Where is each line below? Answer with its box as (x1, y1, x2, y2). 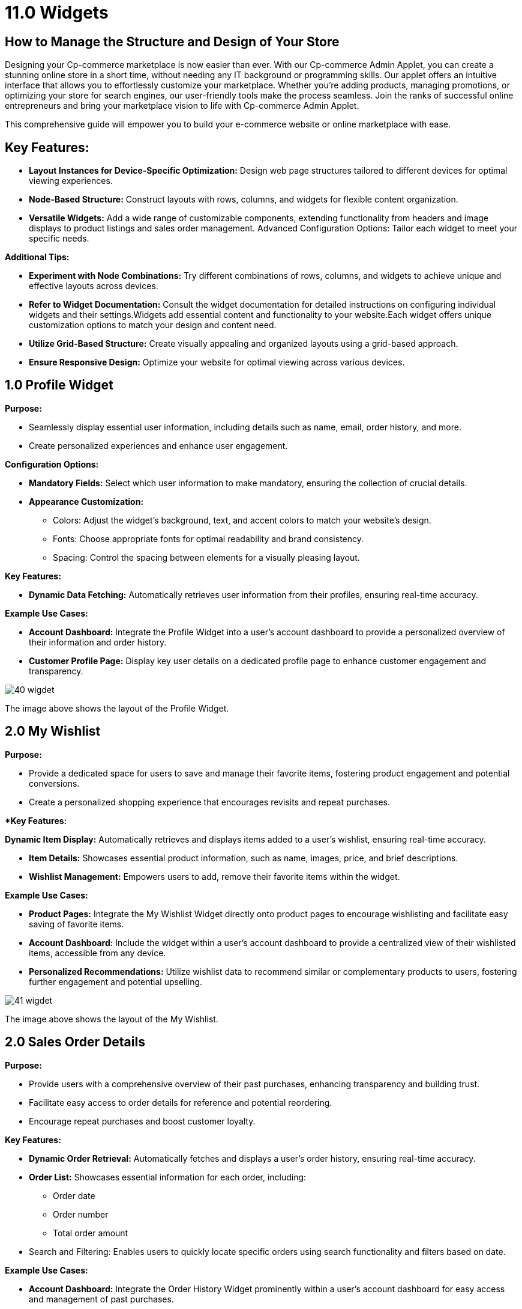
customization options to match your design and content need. (29, 320, 277, 331)
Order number (53, 1209, 109, 1219)
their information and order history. (29, 636, 167, 647)
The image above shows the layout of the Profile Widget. (5, 703, 229, 713)
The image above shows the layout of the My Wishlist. (5, 1013, 218, 1024)
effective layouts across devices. (29, 281, 158, 291)
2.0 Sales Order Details (5, 1034, 145, 1050)
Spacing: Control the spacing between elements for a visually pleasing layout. (53, 552, 360, 563)
